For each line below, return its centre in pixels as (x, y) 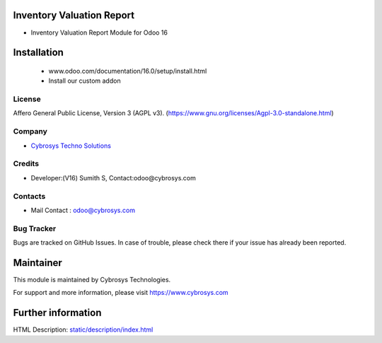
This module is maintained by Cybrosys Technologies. (92, 279)
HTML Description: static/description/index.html (83, 330)
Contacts (29, 196)
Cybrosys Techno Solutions (71, 146)
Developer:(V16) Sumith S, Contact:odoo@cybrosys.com (113, 178)
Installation (38, 53)
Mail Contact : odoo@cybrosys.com (83, 210)
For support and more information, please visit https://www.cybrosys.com (121, 293)
